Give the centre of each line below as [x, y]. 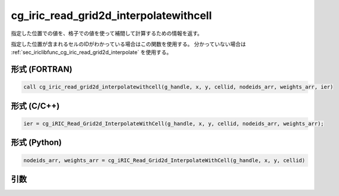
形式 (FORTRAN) [42, 69]
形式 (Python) [37, 143]
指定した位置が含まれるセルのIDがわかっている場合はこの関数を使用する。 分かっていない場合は [129, 44]
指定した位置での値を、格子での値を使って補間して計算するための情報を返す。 [107, 33]
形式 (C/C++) [35, 106]
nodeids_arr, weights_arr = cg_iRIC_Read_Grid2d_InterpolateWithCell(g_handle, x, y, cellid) [164, 160]
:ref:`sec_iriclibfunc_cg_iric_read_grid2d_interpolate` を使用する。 [91, 52]
